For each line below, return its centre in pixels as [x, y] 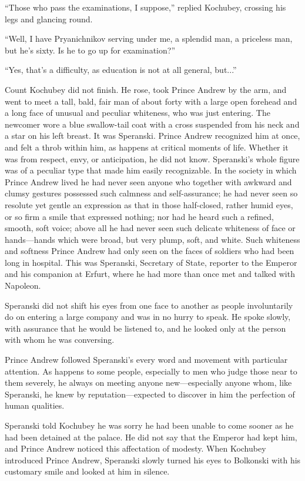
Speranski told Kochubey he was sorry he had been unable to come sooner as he [149, 425]
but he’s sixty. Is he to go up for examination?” [90, 50]
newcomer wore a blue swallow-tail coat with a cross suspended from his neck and [152, 124]
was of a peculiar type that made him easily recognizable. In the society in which [151, 170]
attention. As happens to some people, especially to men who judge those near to [151, 371]
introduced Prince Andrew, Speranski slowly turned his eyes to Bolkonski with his [153, 460]
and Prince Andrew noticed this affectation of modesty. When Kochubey [135, 448]
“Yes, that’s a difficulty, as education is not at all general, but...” [121, 70]
